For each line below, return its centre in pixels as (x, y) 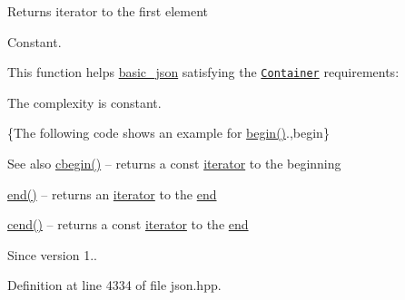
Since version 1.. (52, 254)
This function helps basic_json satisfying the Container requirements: (203, 72)
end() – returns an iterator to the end (112, 194)
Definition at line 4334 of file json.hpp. (114, 285)
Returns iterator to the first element (108, 11)
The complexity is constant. (84, 102)
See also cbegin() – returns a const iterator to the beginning (174, 164)
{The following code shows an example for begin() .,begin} (168, 133)
